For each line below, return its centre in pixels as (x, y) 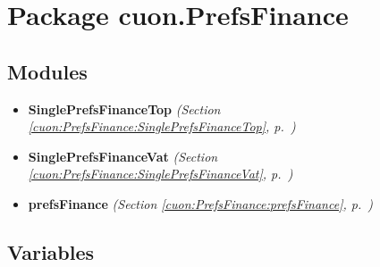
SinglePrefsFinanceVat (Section (123, 156)
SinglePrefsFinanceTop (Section (124, 108)
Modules (47, 71)
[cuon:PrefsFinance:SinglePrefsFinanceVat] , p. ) (160, 174)
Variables (51, 251)
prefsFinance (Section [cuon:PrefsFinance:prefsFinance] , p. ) (201, 203)
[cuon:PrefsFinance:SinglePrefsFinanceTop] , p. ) (162, 126)
